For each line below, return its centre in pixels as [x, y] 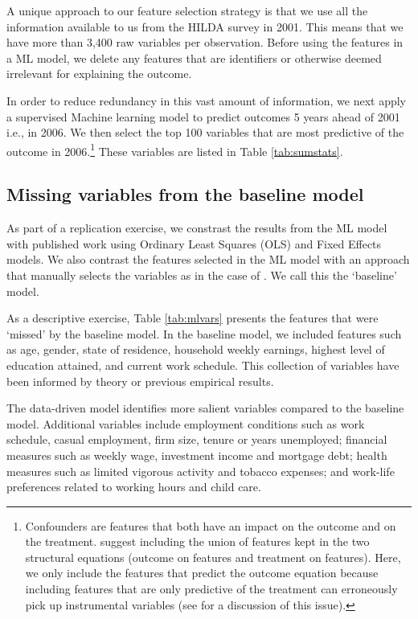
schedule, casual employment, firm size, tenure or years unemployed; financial [197, 439]
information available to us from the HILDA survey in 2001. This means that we [205, 26]
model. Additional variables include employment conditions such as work [186, 423]
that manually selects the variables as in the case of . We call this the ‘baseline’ [202, 275]
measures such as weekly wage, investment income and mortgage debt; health [197, 455]
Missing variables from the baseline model [185, 194]
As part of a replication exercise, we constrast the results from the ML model [197, 228]
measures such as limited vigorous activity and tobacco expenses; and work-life [201, 471]
